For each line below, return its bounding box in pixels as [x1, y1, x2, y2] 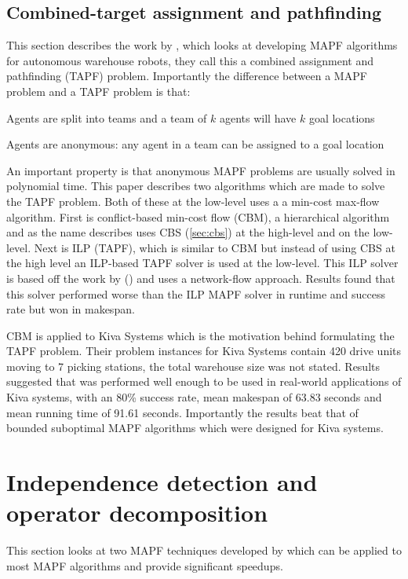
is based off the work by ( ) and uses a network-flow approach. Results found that [6, 269, 395, 286]
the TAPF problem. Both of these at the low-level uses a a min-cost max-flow [6, 192, 380, 209]
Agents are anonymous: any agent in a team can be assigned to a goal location [6, 136, 384, 152]
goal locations [308, 109, 375, 126]
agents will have [219, 109, 297, 126]
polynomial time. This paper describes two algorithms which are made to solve [6, 178, 385, 194]
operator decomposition [6, 497, 268, 529]
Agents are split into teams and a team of [6, 109, 207, 126]
